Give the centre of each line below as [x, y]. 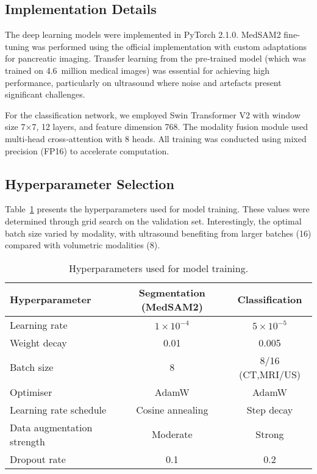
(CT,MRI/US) [270, 374]
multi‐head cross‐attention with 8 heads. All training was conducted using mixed [156, 138]
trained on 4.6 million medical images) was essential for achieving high [137, 70]
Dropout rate [38, 459]
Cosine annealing [172, 409]
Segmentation [172, 292]
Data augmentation [51, 427]
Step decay [270, 409]
